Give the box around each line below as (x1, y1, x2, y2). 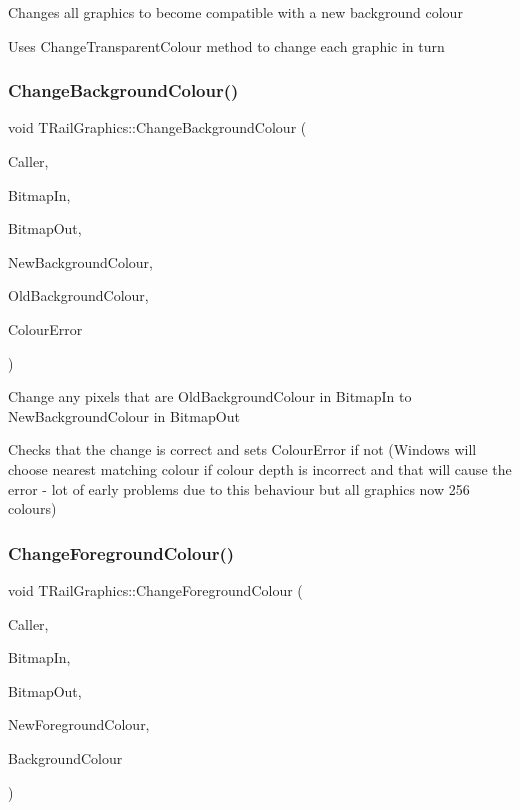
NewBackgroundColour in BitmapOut (8, 405, 240, 426)
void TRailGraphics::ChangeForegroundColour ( (8, 579, 303, 600)
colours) (8, 498, 57, 519)
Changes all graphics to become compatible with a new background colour (8, 2, 463, 22)
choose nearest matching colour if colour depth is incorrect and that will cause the (8, 458, 512, 479)
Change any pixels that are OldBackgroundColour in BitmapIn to (8, 386, 412, 407)
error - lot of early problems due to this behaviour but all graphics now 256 (8, 478, 470, 499)
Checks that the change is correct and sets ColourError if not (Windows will (8, 439, 477, 460)
